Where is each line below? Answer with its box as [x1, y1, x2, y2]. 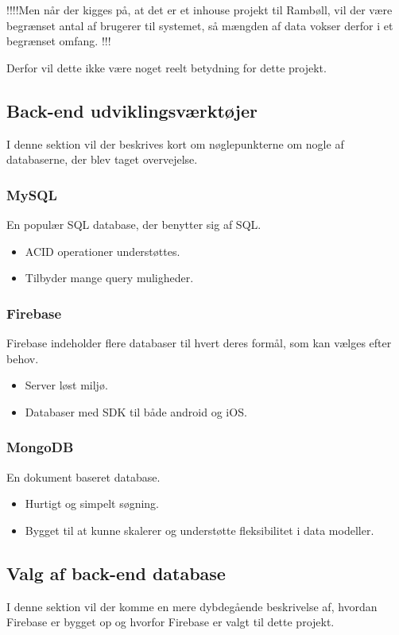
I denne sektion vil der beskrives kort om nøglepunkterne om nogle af [6, 135, 344, 152]
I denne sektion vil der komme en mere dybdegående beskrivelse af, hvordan [6, 598, 378, 614]
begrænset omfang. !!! [6, 33, 111, 49]
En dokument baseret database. [6, 468, 161, 485]
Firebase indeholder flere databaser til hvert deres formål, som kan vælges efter [6, 334, 392, 350]
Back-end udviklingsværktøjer [6, 98, 258, 122]
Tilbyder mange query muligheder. [25, 269, 194, 286]
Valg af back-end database [6, 560, 226, 585]
